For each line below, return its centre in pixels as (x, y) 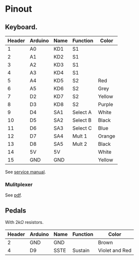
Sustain (81, 251)
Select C (82, 128)
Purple (106, 104)
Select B (82, 120)
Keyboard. (21, 27)
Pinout (19, 9)
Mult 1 (80, 136)
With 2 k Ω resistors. (24, 222)
